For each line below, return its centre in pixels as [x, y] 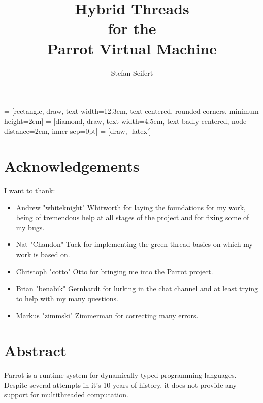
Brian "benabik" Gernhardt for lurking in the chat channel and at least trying [137, 288]
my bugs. [30, 227]
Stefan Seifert [132, 72]
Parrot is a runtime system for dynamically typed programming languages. [120, 375]
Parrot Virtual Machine [132, 48]
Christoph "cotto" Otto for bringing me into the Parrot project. [114, 271]
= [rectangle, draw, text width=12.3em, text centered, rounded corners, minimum [131, 111]
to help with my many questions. [67, 298]
